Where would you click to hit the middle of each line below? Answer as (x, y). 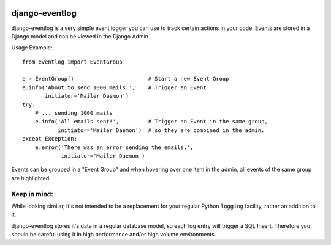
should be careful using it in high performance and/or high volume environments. (114, 235)
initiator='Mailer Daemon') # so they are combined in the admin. (161, 130)
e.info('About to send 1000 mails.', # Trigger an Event (114, 87)
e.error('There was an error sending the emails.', (114, 147)
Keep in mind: (32, 194)
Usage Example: (32, 48)
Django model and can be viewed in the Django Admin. (81, 36)
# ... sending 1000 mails (74, 113)
